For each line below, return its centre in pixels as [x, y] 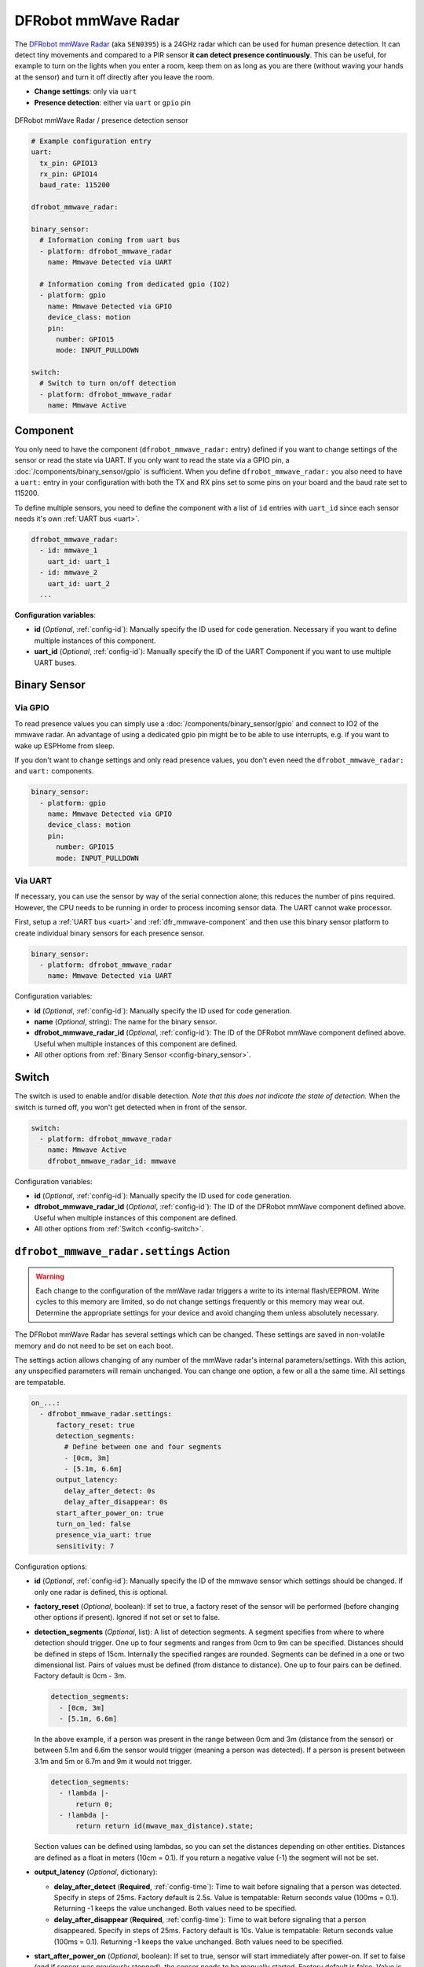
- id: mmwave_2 [69, 573]
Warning [50, 1276]
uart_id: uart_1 [79, 561]
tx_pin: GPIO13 [69, 163]
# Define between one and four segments [143, 1447]
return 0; [95, 1804]
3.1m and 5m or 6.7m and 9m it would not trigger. [113, 1761]
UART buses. [55, 662]
